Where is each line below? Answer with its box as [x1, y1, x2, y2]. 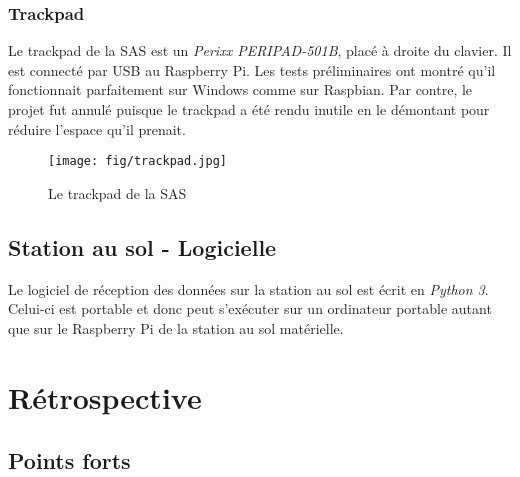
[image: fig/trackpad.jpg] [48, 154, 227, 169]
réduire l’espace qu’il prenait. [8, 118, 186, 139]
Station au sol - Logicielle [8, 231, 277, 262]
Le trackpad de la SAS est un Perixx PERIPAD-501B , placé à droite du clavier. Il [8, 40, 512, 61]
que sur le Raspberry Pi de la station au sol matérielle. [8, 317, 344, 338]
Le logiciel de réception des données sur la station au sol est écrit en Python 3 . [8, 278, 489, 299]
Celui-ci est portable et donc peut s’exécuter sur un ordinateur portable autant [8, 298, 492, 319]
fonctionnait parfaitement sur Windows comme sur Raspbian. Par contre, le [8, 79, 473, 100]
